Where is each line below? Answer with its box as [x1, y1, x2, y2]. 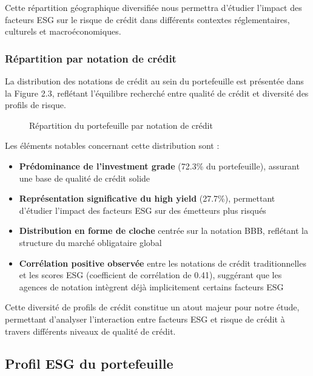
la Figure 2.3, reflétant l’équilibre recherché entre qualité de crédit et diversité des [5, 86, 309, 99]
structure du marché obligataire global [19, 236, 162, 248]
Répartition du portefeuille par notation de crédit [29, 118, 213, 131]
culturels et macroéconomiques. [5, 25, 121, 38]
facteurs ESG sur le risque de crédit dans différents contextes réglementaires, [5, 13, 290, 26]
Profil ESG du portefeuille [5, 354, 173, 373]
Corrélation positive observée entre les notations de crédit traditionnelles [19, 256, 306, 269]
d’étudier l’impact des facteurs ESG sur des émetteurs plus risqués [19, 203, 266, 216]
